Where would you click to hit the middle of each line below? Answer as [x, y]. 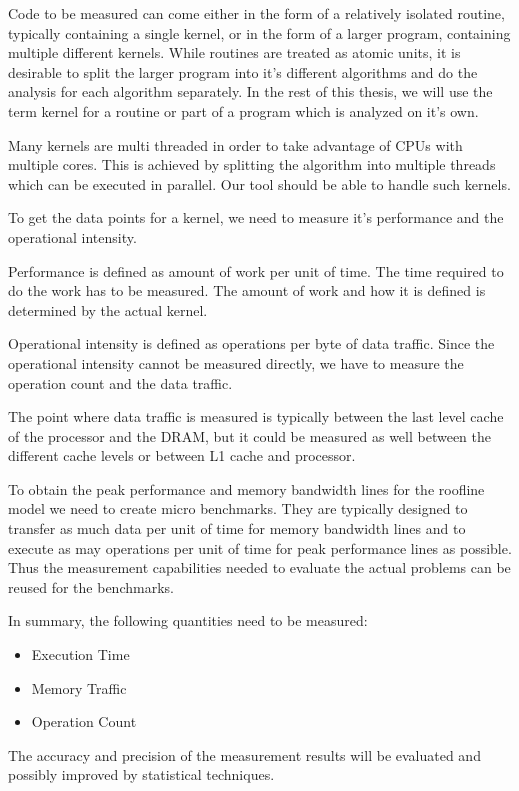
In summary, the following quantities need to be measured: [188, 620]
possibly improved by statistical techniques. [141, 774]
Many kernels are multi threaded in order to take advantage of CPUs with [235, 144]
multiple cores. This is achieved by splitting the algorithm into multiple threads [252, 164]
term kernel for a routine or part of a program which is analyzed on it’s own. [243, 110]
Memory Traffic [79, 687]
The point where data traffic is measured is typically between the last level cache [256, 416]
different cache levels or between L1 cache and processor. [182, 455]
